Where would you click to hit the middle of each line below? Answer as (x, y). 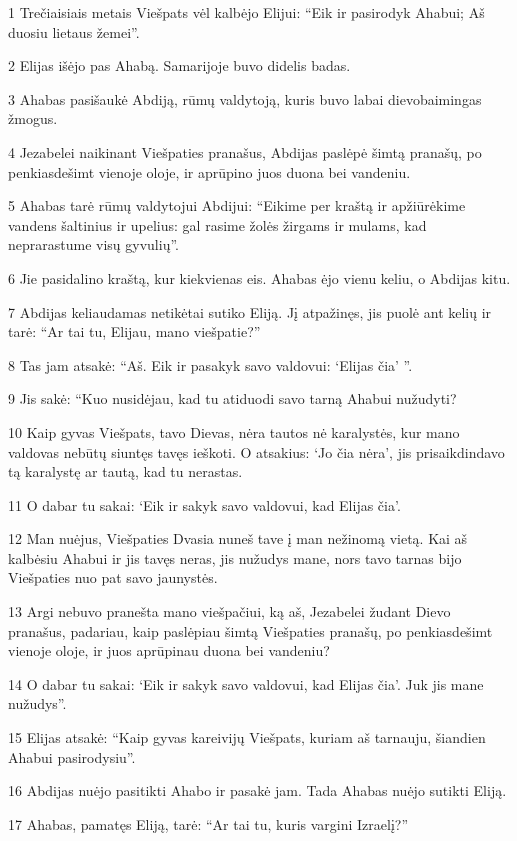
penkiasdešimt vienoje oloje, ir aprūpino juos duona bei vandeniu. (209, 171)
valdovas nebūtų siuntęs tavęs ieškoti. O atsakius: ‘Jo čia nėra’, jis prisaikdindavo (256, 451)
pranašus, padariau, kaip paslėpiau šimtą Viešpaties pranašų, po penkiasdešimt (250, 630)
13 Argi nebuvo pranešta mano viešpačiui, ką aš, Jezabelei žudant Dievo (229, 611)
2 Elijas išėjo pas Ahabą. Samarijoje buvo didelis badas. (179, 65)
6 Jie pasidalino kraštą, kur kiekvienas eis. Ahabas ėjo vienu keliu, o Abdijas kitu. (259, 277)
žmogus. (33, 118)
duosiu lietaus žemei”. (74, 31)
